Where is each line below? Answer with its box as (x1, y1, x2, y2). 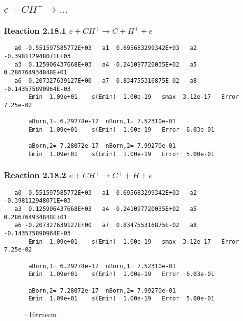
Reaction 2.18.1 (4, 24, 66, 37)
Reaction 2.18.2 (4, 169, 66, 181)
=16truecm (24, 309, 57, 319)
